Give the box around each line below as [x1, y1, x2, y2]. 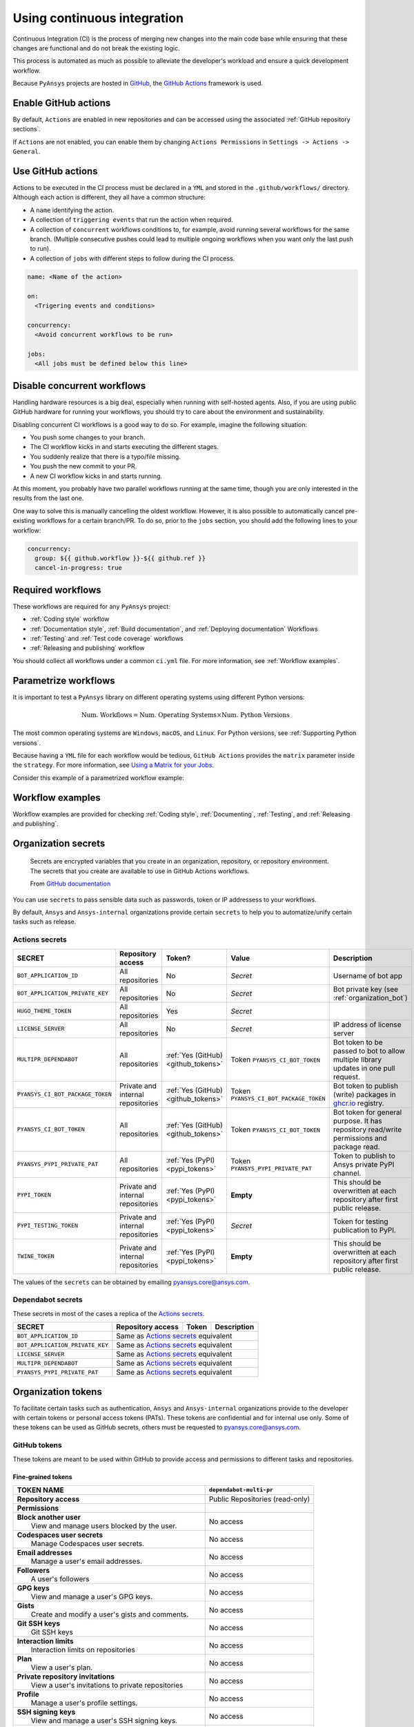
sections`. [12, 125, 41, 133]
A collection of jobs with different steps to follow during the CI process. [30, 254, 235, 263]
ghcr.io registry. [333, 1098, 384, 1108]
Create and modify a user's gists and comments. [30, 1610, 189, 1619]
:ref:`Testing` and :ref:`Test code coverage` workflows [30, 634, 184, 642]
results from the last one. [12, 494, 84, 502]
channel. [333, 1168, 362, 1178]
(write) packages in [333, 1089, 396, 1099]
